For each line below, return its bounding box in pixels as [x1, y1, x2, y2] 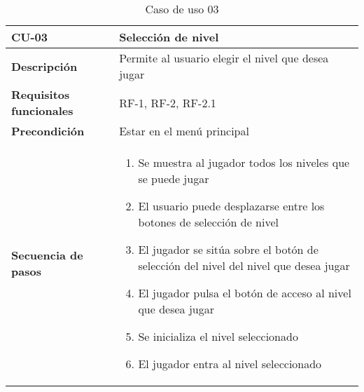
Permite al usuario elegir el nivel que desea [119, 50, 329, 66]
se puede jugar [138, 170, 209, 187]
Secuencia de [11, 247, 83, 263]
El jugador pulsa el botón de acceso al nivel [138, 285, 351, 301]
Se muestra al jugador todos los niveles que [138, 154, 350, 170]
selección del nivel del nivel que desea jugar [138, 257, 350, 273]
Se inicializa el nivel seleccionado [138, 328, 298, 344]
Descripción [11, 58, 78, 74]
